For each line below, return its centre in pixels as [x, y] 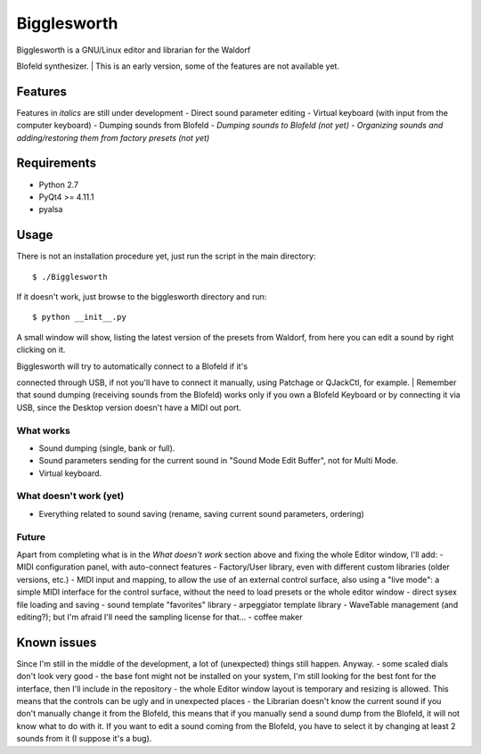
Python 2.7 [59, 184]
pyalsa [51, 209]
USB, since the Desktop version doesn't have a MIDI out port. [129, 407]
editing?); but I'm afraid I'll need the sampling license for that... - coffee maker [159, 617]
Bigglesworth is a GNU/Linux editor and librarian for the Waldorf [134, 50]
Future [31, 537]
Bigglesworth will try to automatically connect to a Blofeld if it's [132, 366]
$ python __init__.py [79, 317]
